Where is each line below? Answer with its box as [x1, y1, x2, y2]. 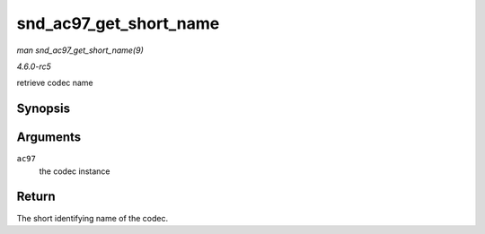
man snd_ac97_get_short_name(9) [16, 45, 144, 56]
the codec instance [39, 166, 111, 177]
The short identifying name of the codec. [16, 212, 169, 223]
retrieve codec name [16, 77, 93, 89]
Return [16, 189, 56, 204]
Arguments [16, 130, 82, 145]
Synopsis [16, 101, 71, 117]
